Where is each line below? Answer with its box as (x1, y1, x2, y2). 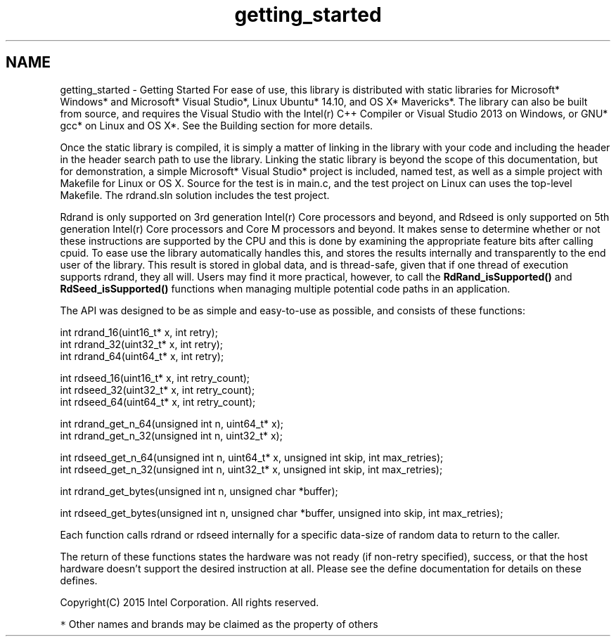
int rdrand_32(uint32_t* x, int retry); (60, 338, 224, 350)
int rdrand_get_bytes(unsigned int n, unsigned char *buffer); (60, 484, 338, 497)
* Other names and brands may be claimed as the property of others (60, 617, 378, 630)
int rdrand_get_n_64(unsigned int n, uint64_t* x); (60, 417, 283, 430)
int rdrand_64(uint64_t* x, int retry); (60, 349, 224, 362)
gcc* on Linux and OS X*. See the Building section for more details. (60, 119, 373, 131)
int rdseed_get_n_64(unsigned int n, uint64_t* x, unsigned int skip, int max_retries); (60, 451, 444, 463)
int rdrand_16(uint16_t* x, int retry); (60, 326, 218, 338)
